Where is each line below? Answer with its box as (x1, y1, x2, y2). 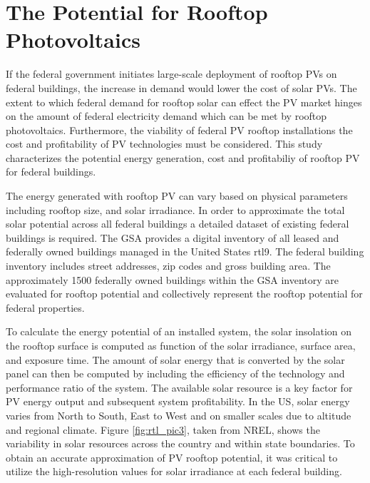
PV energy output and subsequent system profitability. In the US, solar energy (6, 394, 350, 409)
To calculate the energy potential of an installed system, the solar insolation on (6, 324, 352, 339)
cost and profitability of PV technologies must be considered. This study (6, 136, 323, 151)
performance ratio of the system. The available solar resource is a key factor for (6, 380, 353, 395)
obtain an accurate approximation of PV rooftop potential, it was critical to (6, 449, 338, 464)
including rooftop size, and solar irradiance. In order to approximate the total (6, 202, 345, 217)
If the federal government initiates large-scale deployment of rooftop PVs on (6, 66, 337, 81)
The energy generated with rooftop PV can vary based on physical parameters (6, 188, 348, 203)
